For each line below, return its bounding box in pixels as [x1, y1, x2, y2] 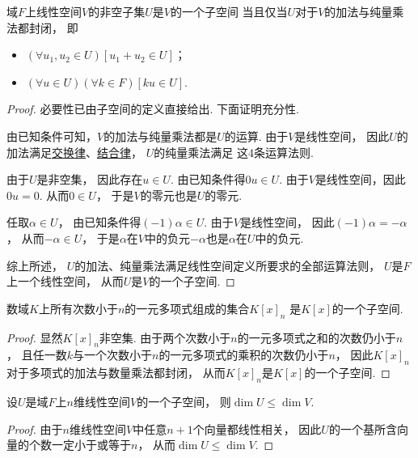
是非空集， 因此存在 [36, 171, 143, 188]
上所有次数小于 [38, 299, 118, 316]
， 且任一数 [6, 346, 67, 363]
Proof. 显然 [6, 329, 63, 346]
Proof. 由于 [6, 420, 63, 437]
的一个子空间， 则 [137, 392, 231, 409]
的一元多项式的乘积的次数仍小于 [158, 346, 329, 363]
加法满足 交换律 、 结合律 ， [6, 143, 142, 160]
